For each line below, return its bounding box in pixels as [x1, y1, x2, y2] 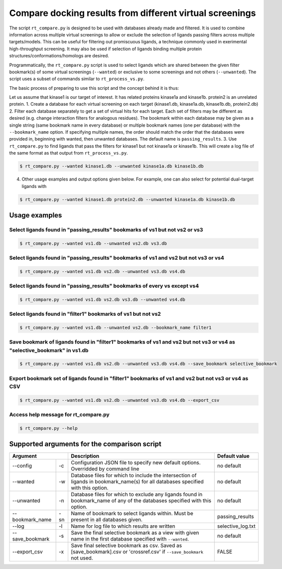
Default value [217, 453, 250, 460]
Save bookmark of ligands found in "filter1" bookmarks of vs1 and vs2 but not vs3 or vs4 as [9, 339, 235, 346]
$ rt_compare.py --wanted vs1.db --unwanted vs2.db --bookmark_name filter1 [19, 325, 212, 331]
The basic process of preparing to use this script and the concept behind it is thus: [9, 85, 179, 91]
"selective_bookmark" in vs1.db [9, 347, 89, 354]
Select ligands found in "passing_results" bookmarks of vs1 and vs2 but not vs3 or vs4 [9, 254, 224, 261]
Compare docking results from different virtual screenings [9, 7, 256, 18]
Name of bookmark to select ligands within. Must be [71, 510, 194, 517]
